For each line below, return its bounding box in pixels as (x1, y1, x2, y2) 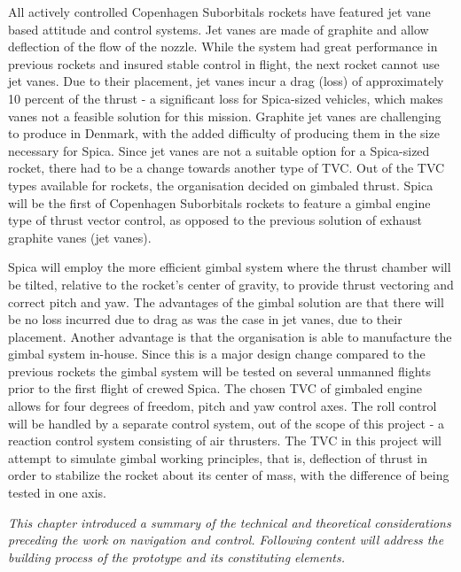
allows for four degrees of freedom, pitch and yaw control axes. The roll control (8, 397, 437, 415)
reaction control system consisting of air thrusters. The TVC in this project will (8, 431, 441, 450)
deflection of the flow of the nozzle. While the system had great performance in (8, 37, 438, 56)
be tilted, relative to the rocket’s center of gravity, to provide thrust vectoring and (8, 274, 454, 293)
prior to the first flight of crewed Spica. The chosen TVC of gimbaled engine (8, 379, 422, 398)
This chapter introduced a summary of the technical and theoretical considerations (8, 513, 451, 531)
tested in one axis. (8, 483, 106, 502)
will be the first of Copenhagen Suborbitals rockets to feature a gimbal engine (8, 193, 431, 212)
